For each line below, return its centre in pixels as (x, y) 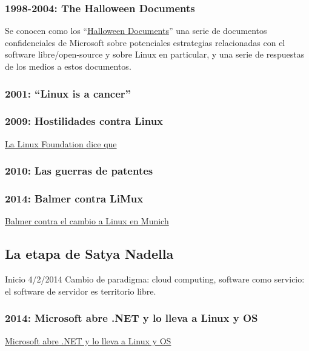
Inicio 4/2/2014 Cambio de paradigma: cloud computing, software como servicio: (155, 279)
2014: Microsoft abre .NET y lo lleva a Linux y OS (131, 318)
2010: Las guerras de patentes (79, 171)
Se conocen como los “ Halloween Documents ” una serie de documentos (136, 31)
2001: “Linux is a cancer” (68, 93)
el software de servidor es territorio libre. (81, 291)
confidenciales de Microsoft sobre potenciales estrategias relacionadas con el (145, 42)
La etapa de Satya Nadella (89, 254)
